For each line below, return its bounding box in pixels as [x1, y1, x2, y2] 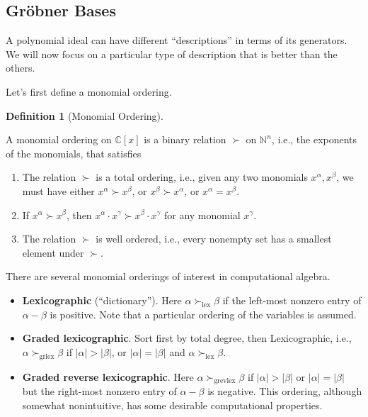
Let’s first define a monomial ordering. [6, 84, 172, 99]
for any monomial [163, 207, 241, 222]
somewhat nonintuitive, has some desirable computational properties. [22, 397, 323, 412]
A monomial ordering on [6, 132, 112, 147]
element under [22, 245, 84, 260]
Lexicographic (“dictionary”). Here [22, 292, 182, 307]
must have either [22, 183, 95, 198]
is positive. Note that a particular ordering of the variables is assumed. [50, 306, 357, 321]
